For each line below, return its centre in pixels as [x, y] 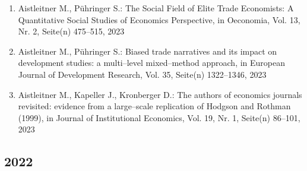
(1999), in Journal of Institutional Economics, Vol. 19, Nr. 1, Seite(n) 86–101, [159, 117]
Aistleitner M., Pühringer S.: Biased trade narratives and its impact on [148, 51]
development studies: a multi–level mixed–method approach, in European [152, 63]
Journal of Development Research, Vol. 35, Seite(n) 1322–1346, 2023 [142, 74]
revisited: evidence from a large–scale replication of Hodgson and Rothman [154, 106]
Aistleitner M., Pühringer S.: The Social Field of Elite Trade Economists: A [156, 8]
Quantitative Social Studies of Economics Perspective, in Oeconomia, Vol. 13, [159, 19]
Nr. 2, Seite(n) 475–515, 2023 [71, 31]
